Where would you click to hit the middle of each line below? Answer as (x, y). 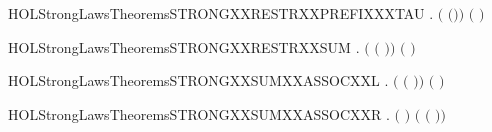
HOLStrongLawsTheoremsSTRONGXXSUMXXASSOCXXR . (199, 113)
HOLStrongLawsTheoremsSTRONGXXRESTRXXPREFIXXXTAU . (221, 13)
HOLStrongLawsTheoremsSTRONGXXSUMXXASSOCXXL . (198, 80)
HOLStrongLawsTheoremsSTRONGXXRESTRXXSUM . (184, 46)
